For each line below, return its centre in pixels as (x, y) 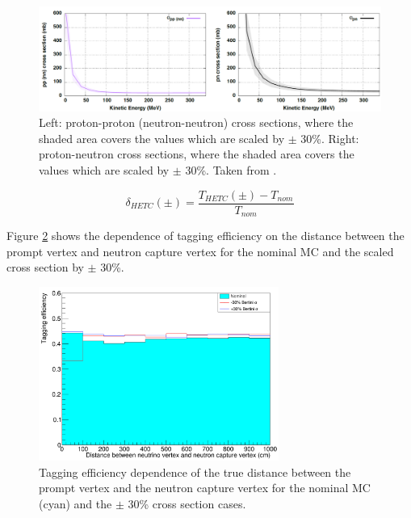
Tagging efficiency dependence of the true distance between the (195, 472)
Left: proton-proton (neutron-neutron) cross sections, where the (196, 122)
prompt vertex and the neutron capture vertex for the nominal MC (205, 488)
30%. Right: (330, 138)
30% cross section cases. (187, 503)
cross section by (45, 267)
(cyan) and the (75, 503)
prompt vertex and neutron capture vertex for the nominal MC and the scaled (200, 251)
